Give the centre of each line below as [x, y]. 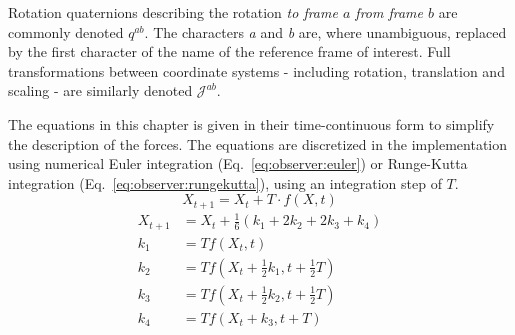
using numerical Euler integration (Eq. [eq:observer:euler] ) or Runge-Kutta [238, 163]
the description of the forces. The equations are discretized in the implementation [257, 143]
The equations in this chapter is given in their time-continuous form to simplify [251, 123]
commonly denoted [66, 31]
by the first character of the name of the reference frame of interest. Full [229, 51]
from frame [389, 12]
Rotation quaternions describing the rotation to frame [173, 12]
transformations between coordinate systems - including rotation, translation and [256, 70]
